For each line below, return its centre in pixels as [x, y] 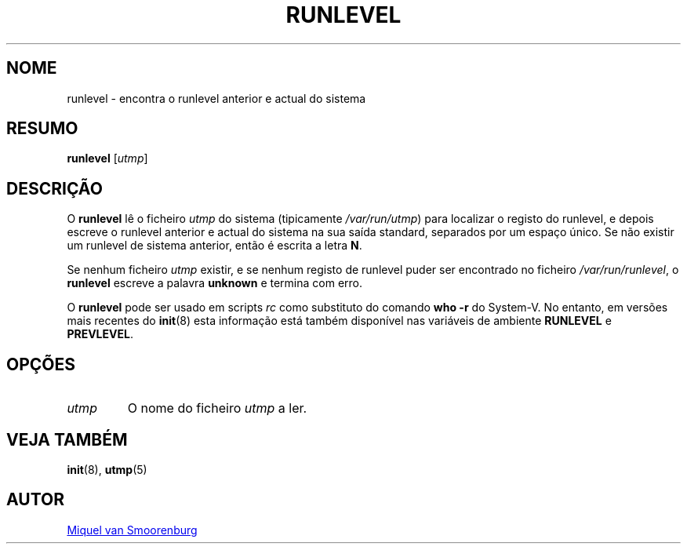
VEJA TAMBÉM [67, 439]
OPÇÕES [41, 364]
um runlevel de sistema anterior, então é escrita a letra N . [214, 246]
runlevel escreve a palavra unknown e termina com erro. [215, 283]
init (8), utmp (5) [107, 469]
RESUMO [42, 129]
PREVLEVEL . [100, 334]
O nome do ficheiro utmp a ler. [217, 408]
